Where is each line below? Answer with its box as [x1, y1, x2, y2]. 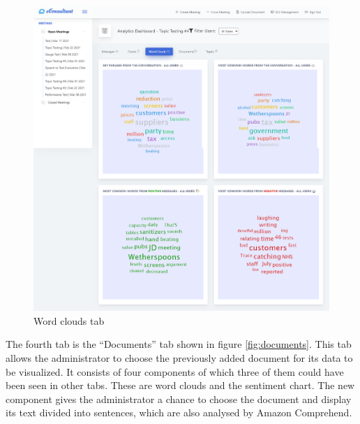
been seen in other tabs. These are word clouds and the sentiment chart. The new [6, 378, 355, 393]
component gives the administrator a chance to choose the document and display [6, 391, 352, 406]
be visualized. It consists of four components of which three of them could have [6, 364, 344, 379]
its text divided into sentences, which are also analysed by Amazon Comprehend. [6, 405, 352, 420]
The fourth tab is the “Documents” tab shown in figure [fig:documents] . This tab [6, 337, 352, 351]
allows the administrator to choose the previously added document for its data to [6, 351, 353, 365]
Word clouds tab [33, 313, 105, 328]
